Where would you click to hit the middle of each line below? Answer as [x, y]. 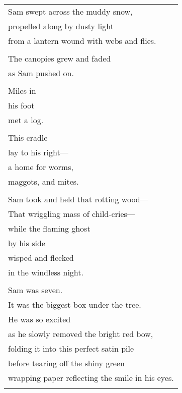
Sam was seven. [35, 290]
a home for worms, [41, 167]
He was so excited [39, 319]
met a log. [26, 120]
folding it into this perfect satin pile [71, 348]
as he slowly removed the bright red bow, [81, 334]
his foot [21, 105]
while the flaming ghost [49, 228]
